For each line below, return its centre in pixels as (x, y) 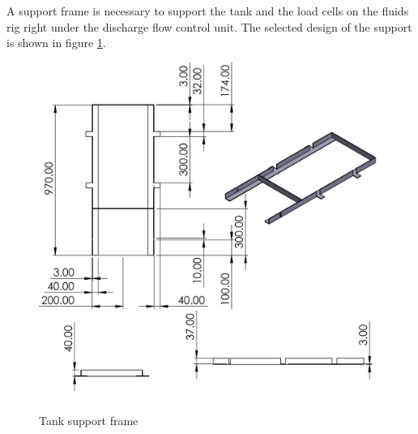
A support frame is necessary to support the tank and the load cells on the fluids (208, 11)
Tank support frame (89, 420)
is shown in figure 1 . (56, 43)
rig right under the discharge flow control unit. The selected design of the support (209, 26)
